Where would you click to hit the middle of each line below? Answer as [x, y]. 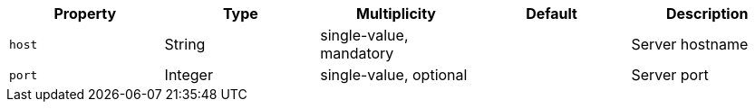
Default [552, 14]
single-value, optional [394, 75]
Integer [189, 75]
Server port [670, 75]
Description [707, 14]
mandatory [357, 53]
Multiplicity [396, 14]
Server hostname [690, 44]
